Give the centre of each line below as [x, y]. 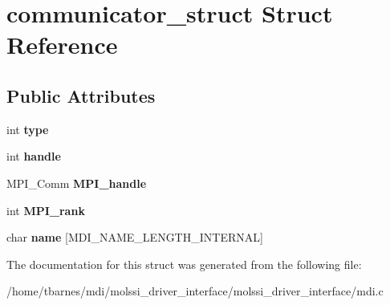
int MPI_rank [46, 210]
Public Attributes [81, 95]
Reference [62, 45]
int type [28, 129]
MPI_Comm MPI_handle [77, 183]
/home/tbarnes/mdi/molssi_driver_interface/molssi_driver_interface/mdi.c [195, 291]
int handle [34, 156]
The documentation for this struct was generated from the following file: [184, 264]
